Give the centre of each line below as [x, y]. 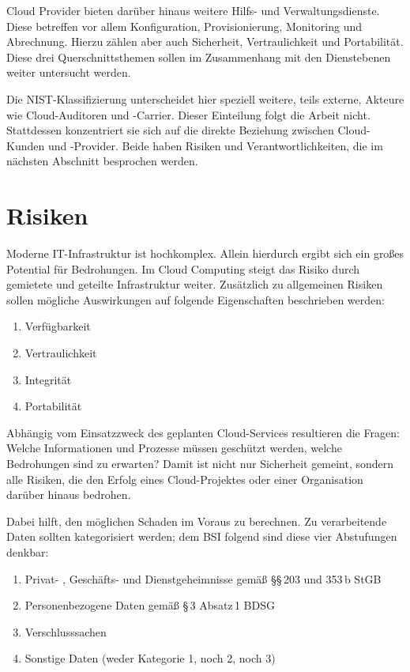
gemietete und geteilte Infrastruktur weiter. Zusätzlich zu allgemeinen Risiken [195, 284]
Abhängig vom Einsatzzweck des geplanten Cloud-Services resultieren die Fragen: [203, 432]
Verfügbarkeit [58, 326]
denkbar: [28, 551]
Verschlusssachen [66, 631]
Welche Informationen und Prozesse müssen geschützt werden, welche [174, 448]
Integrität [48, 379]
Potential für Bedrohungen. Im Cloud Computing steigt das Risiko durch [183, 268]
